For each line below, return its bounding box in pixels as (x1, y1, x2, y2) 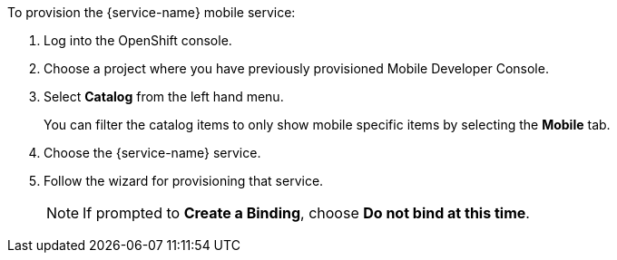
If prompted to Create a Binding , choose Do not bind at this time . (83, 204, 530, 222)
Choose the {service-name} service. (44, 145, 261, 160)
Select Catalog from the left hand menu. (44, 89, 284, 104)
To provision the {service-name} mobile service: (7, 5, 296, 20)
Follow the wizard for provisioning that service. (44, 173, 324, 188)
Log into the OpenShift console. (44, 33, 232, 48)
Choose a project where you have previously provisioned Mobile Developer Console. (44, 61, 549, 76)
